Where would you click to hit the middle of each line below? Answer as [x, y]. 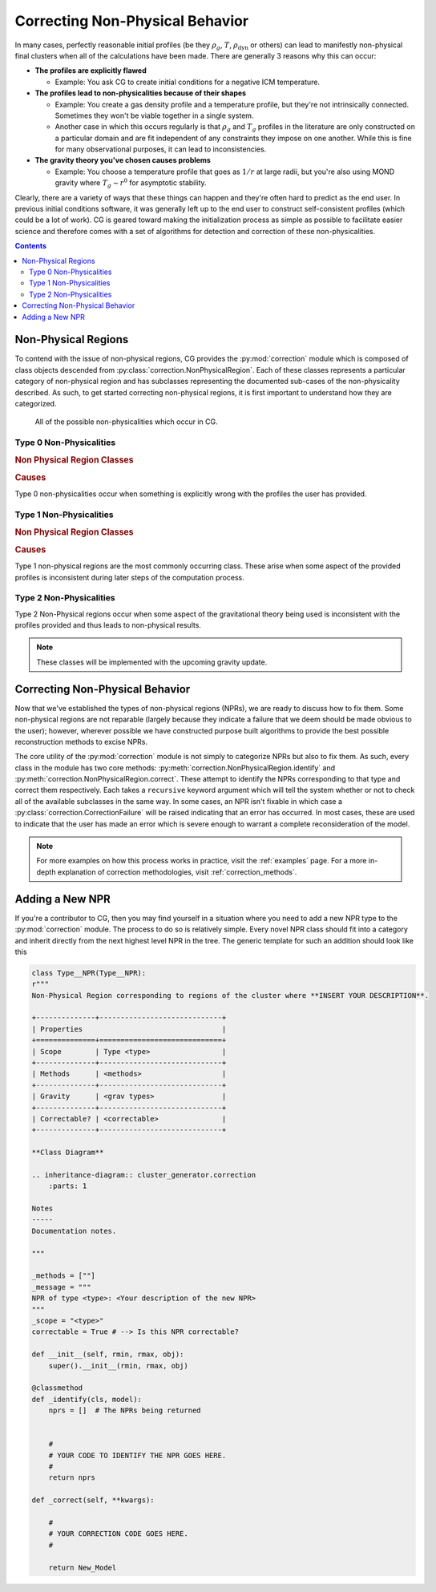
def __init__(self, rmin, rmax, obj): [108, 1354]
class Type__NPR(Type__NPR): [89, 973]
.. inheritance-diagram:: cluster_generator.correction [144, 1175]
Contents [31, 246]
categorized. [36, 404]
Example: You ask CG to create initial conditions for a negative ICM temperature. [188, 82]
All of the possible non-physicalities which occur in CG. [126, 422]
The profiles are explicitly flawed [91, 71]
